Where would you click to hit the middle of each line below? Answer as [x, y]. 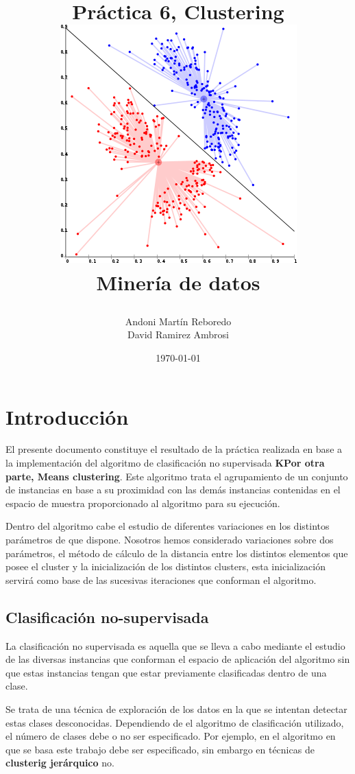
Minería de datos [178, 282]
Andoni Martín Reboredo [178, 321]
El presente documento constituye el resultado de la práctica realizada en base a [174, 449]
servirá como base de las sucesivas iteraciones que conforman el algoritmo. [161, 579]
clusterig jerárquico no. [60, 763]
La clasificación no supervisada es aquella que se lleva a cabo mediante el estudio [175, 645]
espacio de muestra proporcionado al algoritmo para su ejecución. [143, 503]
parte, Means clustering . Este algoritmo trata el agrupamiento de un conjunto [177, 476]
